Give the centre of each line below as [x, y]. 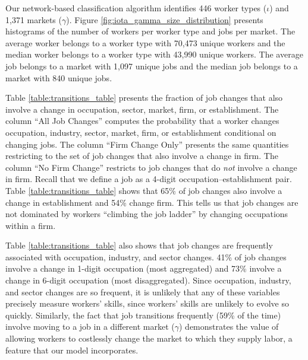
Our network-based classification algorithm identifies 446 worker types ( [136, 8]
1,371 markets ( [34, 19]
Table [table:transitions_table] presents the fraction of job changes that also [144, 98]
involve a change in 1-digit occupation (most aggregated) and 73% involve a [144, 268]
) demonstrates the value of [229, 326]
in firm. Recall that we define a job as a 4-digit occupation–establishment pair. [149, 179]
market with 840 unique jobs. [59, 77]
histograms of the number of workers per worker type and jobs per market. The [150, 31]
